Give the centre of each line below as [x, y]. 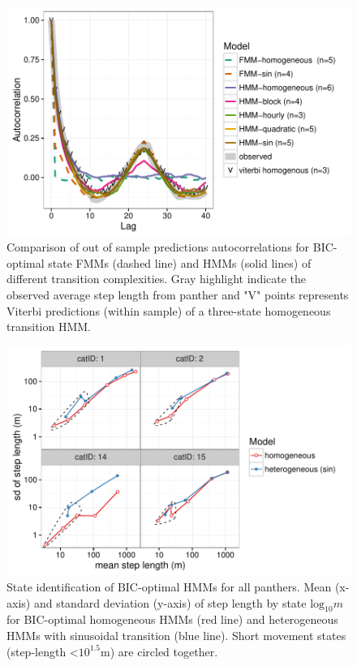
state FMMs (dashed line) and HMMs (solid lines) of [180, 262]
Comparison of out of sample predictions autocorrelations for [158, 247]
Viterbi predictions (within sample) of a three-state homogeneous [169, 310]
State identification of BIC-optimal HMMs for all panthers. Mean [169, 587]
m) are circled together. [159, 651]
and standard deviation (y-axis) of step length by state [170, 602]
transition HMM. [49, 327]
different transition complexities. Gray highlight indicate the [157, 279]
